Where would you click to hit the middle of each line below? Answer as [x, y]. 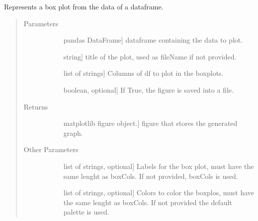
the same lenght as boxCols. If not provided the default [148, 202]
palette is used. [86, 212]
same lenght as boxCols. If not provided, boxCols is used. [151, 176]
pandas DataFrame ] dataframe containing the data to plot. [153, 40]
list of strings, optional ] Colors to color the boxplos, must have [159, 193]
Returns [36, 106]
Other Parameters [51, 149]
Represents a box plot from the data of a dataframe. [84, 6]
